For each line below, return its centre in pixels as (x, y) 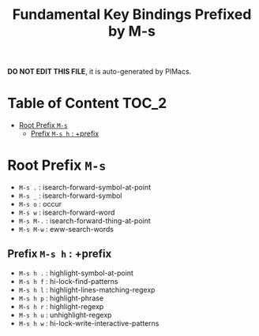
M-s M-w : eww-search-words (66, 230)
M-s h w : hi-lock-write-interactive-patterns (89, 323)
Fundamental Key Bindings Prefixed (132, 15)
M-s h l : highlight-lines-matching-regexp (87, 289)
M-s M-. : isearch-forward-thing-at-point (84, 221)
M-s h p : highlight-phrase (61, 298)
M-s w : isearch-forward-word (67, 213)
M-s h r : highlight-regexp (61, 306)
